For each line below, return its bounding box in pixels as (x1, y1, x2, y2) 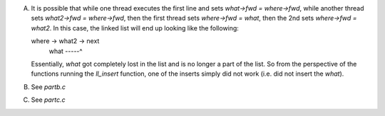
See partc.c (31, 95, 66, 104)
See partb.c (31, 82, 66, 91)
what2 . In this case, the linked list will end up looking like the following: (31, 23, 239, 32)
